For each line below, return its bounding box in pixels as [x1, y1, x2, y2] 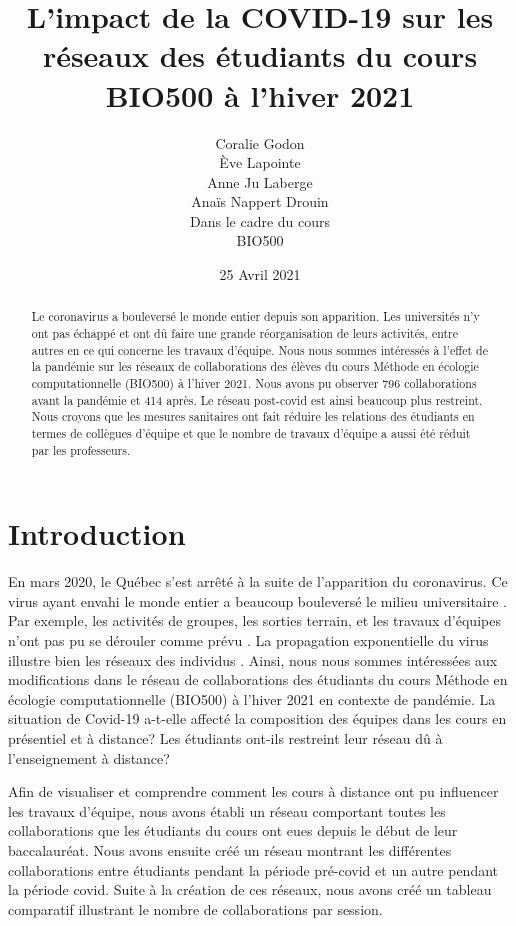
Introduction [8, 513, 186, 554]
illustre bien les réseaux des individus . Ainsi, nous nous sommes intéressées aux [8, 649, 498, 670]
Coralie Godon [215, 132, 305, 153]
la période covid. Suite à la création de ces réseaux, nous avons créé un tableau [8, 879, 492, 900]
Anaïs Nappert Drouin [191, 191, 329, 212]
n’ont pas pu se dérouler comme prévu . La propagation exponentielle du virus [8, 630, 489, 651]
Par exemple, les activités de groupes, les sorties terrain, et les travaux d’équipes [8, 610, 501, 631]
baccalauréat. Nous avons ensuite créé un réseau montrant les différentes [8, 840, 452, 861]
